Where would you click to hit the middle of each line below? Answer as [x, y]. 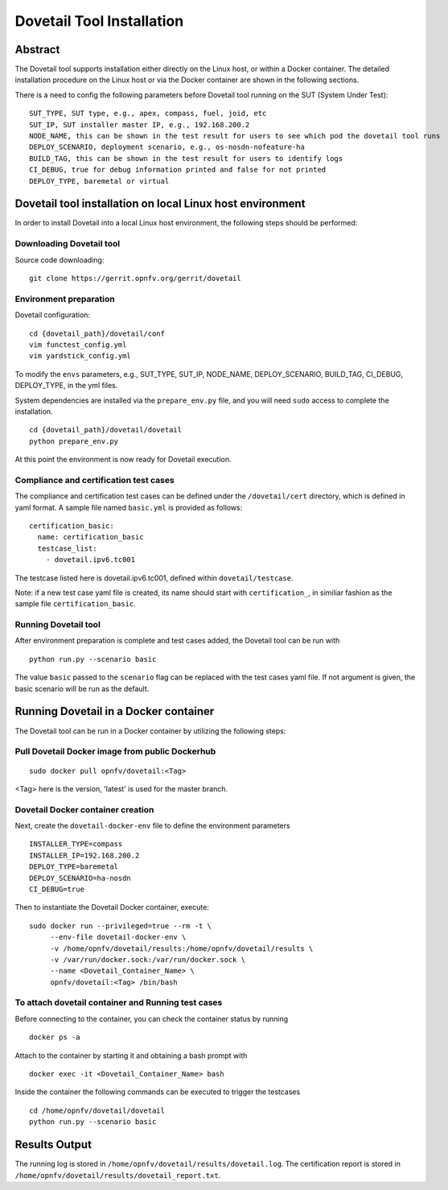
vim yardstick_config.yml [80, 356]
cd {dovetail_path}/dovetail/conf [97, 333]
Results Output [53, 1145]
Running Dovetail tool [58, 625]
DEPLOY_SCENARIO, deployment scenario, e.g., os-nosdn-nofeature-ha [167, 147]
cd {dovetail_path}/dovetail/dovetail [106, 430]
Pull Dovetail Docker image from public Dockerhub [115, 751]
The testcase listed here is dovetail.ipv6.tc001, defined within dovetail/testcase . [154, 578]
